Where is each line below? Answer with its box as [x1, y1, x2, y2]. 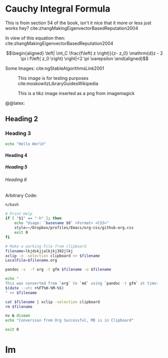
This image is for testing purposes [18, 75, 89, 81]
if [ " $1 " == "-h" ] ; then [5, 216, 62, 221]
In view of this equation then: [5, 35, 65, 41]
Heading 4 [5, 152, 28, 158]
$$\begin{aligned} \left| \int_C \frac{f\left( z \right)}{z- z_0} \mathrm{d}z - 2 [6, 50, 163, 56]
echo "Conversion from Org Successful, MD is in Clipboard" [5, 318, 134, 323]
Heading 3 [5, 130, 31, 137]
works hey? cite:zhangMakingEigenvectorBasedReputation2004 [5, 25, 138, 31]
